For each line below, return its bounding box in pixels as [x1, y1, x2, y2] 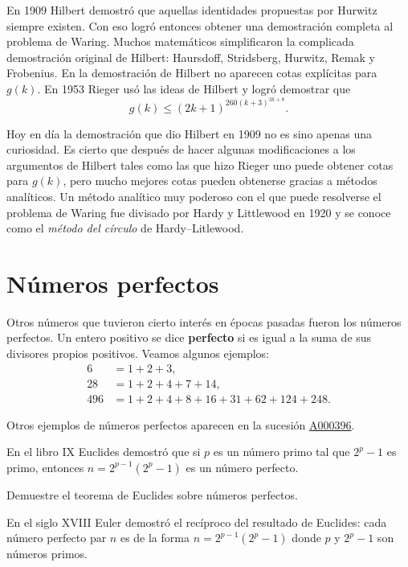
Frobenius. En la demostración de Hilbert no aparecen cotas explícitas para [6, 64, 377, 81]
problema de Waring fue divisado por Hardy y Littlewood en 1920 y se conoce [6, 203, 391, 220]
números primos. [6, 545, 88, 562]
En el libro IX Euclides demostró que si [6, 443, 201, 460]
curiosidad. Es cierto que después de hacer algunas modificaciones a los [6, 141, 356, 158]
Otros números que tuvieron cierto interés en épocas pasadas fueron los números [6, 313, 402, 330]
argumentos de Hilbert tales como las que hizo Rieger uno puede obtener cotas [6, 156, 394, 173]
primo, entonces [6, 458, 84, 475]
